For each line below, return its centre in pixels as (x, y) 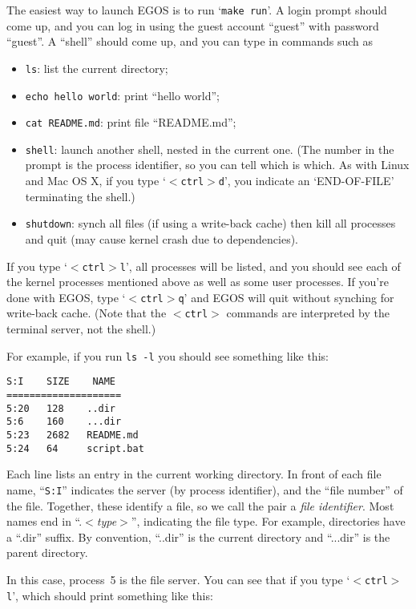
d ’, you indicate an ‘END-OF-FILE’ (306, 181)
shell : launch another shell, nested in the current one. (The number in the (210, 149)
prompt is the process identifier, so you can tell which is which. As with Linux (217, 165)
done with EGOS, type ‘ (66, 297)
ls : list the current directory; (97, 68)
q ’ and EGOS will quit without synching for (286, 297)
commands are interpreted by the (308, 313)
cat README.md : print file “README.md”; (131, 122)
